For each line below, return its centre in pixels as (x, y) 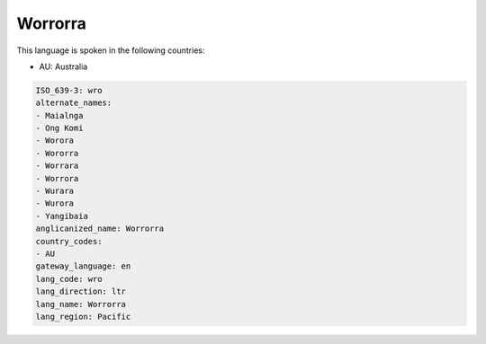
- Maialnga (59, 115)
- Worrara (57, 166)
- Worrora (57, 178)
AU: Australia (63, 66)
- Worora (55, 141)
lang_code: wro (69, 279)
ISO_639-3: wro (69, 90)
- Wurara (55, 191)
